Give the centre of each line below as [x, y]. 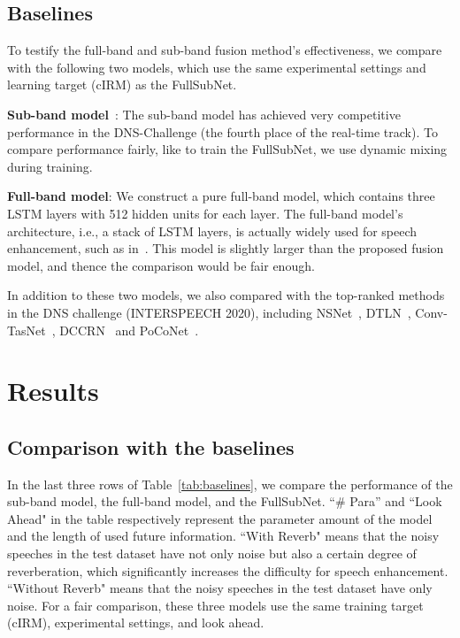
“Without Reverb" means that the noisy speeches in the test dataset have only [220, 588]
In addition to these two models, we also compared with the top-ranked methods [226, 295]
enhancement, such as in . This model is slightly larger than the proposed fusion [226, 248]
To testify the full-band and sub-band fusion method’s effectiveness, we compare [225, 50]
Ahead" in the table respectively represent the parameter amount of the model [220, 518]
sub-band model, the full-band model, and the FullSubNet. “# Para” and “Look [225, 501]
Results [53, 391]
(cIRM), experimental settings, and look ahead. [136, 623]
